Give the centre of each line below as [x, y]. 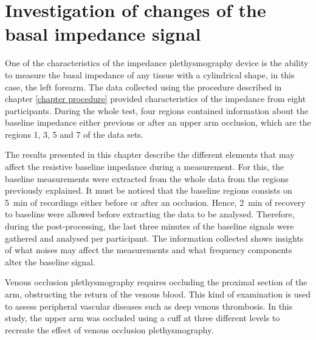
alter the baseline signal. [50, 261]
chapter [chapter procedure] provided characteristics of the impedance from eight [156, 99]
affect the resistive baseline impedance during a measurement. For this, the [145, 167]
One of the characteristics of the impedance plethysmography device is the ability [157, 63]
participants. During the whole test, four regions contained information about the [157, 110]
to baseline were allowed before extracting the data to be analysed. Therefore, [150, 214]
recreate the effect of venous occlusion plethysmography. [109, 329]
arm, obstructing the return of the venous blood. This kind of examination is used [158, 294]
